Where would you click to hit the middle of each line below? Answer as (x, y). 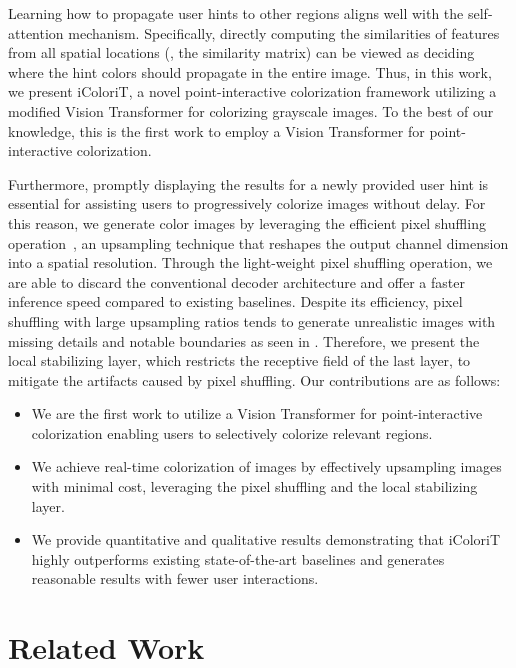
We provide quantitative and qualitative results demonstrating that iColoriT (266, 539)
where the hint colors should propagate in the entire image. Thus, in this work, (250, 71)
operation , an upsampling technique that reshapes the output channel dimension (258, 242)
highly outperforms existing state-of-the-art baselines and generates (238, 558)
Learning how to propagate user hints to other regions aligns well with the (236, 13)
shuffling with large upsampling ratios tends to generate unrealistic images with (252, 320)
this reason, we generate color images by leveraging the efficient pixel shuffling (247, 222)
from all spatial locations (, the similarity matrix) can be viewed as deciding (241, 52)
